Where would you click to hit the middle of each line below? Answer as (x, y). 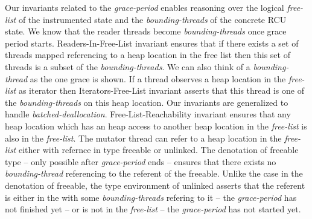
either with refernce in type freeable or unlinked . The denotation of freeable (158, 150)
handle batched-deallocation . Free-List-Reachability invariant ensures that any (148, 114)
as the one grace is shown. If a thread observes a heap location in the (158, 78)
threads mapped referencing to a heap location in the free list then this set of (148, 55)
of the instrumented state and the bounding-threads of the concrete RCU (152, 19)
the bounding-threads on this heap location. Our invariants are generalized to (147, 102)
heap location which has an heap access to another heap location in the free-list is (156, 126)
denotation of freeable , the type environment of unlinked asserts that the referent (155, 185)
